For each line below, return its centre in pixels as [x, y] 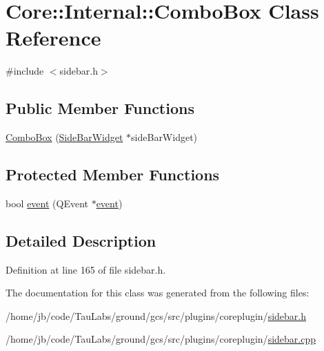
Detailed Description [81, 240]
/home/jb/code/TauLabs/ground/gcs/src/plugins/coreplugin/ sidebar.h [156, 315]
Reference [53, 38]
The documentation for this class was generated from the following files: [158, 293]
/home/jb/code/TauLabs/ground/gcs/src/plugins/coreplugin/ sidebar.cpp [161, 339]
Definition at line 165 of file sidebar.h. [86, 269]
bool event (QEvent [47, 203]
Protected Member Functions [113, 174]
